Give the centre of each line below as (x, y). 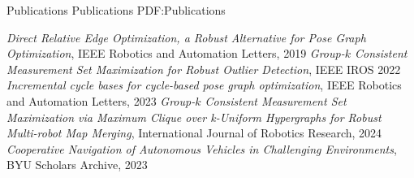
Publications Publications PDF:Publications (116, 10)
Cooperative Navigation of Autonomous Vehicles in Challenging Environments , (202, 148)
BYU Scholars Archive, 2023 (77, 165)
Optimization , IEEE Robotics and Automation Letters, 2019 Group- (176, 53)
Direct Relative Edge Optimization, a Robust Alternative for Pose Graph (186, 37)
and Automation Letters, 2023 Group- (101, 100)
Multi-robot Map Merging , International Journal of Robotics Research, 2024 (194, 133)
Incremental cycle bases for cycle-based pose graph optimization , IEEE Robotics (204, 85)
